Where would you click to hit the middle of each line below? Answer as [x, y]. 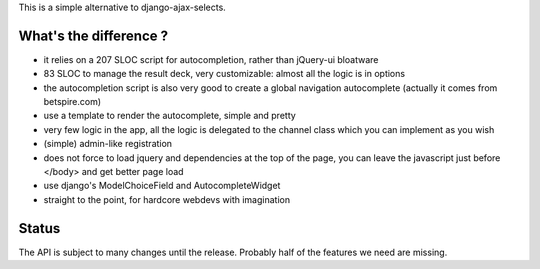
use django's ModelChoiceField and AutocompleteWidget [162, 186]
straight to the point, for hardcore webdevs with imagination [166, 199]
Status [39, 228]
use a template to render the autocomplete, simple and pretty [170, 116]
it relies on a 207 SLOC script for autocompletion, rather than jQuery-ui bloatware [211, 59]
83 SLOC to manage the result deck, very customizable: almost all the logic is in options [224, 74]
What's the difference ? [93, 35]
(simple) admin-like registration [108, 144]
